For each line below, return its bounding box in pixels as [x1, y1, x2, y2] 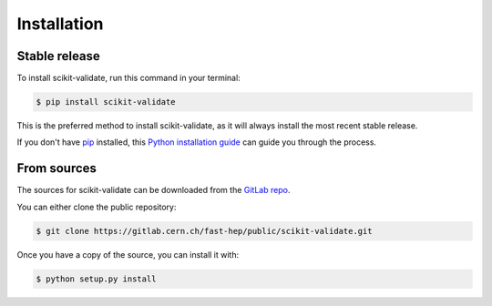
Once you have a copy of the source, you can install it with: [16, 249, 240, 260]
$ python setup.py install [36, 273, 157, 284]
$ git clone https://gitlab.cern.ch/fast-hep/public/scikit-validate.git [36, 226, 373, 236]
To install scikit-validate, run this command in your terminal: [16, 73, 241, 84]
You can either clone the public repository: [16, 201, 177, 212]
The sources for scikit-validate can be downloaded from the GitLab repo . [16, 185, 291, 196]
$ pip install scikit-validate [36, 97, 177, 107]
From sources [16, 160, 97, 177]
